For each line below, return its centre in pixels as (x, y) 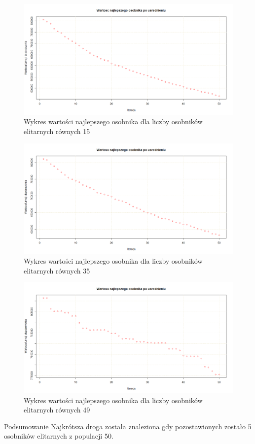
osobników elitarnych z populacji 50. (59, 436)
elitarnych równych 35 (57, 270)
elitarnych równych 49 (57, 410)
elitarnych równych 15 (57, 131)
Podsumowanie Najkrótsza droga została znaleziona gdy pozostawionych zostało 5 (128, 426)
